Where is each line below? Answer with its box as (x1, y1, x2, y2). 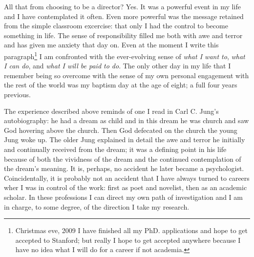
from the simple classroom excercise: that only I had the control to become (4, 21, 228, 31)
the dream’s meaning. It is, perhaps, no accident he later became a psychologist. (4, 163, 244, 173)
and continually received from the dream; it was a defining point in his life (4, 144, 227, 154)
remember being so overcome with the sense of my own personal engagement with (4, 70, 249, 80)
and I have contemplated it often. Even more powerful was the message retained (4, 11, 244, 21)
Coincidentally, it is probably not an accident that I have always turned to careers (4, 172, 250, 183)
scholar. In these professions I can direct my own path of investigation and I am (4, 192, 243, 202)
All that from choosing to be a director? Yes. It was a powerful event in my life (4, 1, 241, 11)
